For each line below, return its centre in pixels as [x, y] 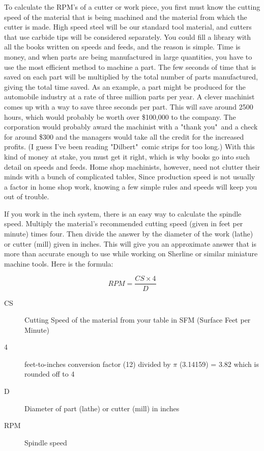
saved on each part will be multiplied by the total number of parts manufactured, [131, 77]
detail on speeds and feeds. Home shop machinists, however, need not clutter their [132, 166]
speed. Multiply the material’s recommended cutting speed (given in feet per [124, 223]
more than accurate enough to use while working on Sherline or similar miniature [131, 254]
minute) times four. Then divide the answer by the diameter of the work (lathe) [129, 234]
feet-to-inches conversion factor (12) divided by [98, 364]
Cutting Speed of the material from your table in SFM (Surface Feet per [138, 320]
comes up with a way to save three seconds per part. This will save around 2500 [129, 106]
